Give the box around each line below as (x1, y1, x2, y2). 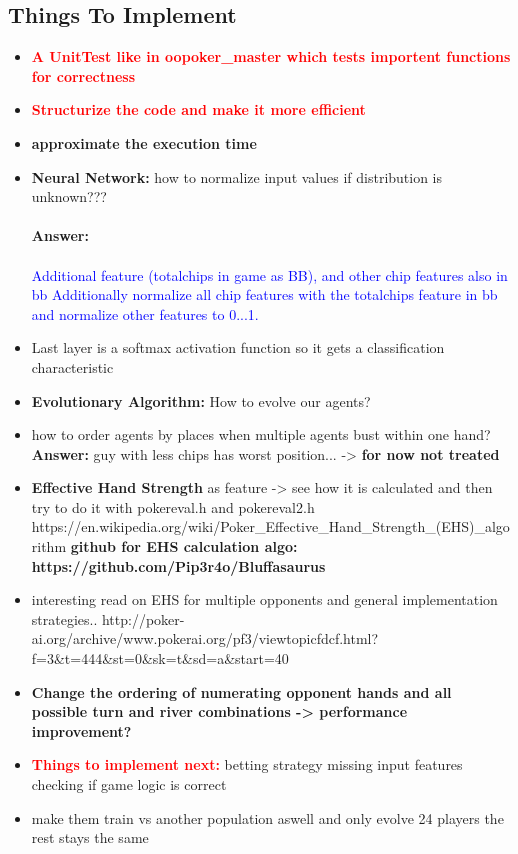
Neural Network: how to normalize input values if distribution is (31, 166, 443, 187)
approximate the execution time (31, 132, 257, 153)
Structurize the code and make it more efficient (31, 99, 366, 120)
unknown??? (31, 186, 107, 207)
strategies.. (31, 608, 98, 629)
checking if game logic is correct (31, 774, 227, 795)
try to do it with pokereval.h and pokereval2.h (31, 496, 315, 517)
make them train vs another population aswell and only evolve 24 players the (31, 807, 504, 828)
